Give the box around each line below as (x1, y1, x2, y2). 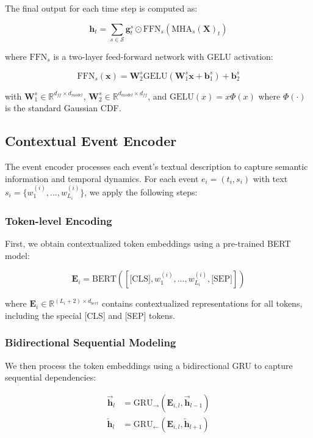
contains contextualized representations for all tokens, (102, 297, 303, 310)
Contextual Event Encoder (5, 131, 177, 150)
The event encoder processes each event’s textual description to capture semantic (5, 159, 308, 172)
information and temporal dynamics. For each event (5, 172, 199, 184)
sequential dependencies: (5, 371, 96, 384)
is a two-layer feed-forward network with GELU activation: (53, 49, 273, 62)
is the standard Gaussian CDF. (5, 101, 121, 114)
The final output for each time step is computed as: (5, 2, 198, 14)
